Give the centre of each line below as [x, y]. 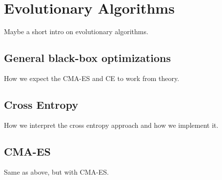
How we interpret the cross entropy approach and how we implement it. [111, 125]
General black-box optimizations [87, 58]
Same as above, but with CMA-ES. [56, 171]
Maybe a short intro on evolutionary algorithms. [76, 31]
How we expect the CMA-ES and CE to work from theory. [92, 78]
